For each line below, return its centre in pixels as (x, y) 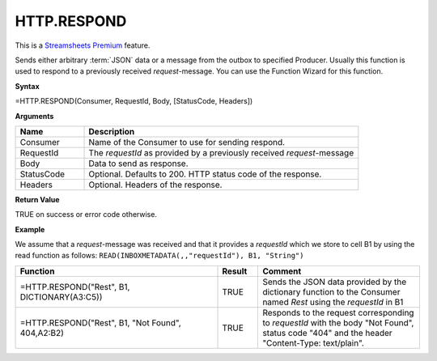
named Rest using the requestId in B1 (333, 302)
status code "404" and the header (327, 333)
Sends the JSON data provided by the (335, 282)
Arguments (34, 116)
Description (112, 131)
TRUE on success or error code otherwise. (86, 214)
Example (30, 229)
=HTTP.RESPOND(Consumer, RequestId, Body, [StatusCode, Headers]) (134, 101)
